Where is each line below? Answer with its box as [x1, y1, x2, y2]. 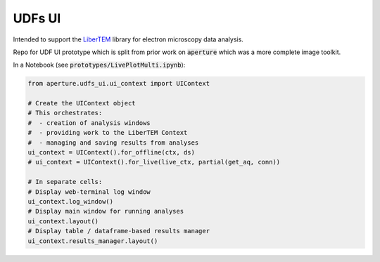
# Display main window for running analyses [27, 207, 184, 216]
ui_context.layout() [27, 217, 99, 225]
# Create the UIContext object [27, 99, 137, 107]
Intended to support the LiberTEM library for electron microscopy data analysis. [13, 35, 244, 44]
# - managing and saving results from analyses [27, 138, 199, 147]
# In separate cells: [27, 178, 103, 186]
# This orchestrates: [27, 109, 103, 117]
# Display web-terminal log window [27, 188, 151, 196]
